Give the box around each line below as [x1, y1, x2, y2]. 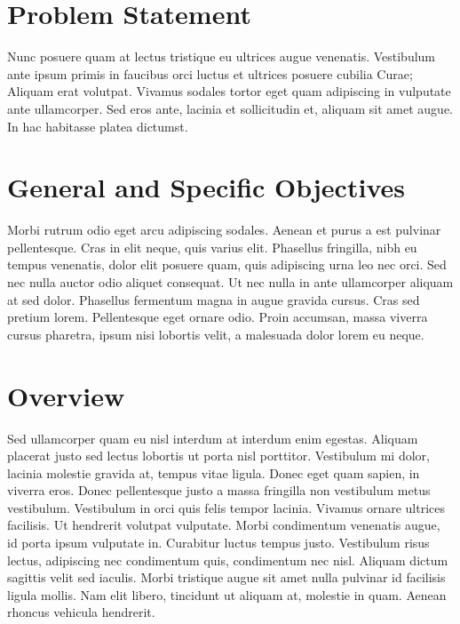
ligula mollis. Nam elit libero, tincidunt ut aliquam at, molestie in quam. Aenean [7, 585, 447, 604]
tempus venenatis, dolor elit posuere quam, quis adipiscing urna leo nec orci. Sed [7, 255, 447, 274]
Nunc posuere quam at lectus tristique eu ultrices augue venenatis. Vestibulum [7, 47, 436, 66]
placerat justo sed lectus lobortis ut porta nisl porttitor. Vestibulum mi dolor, [7, 446, 430, 465]
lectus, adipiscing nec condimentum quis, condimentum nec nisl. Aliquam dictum [7, 550, 448, 569]
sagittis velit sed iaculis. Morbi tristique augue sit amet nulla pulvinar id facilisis [7, 568, 446, 587]
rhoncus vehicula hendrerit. [7, 603, 155, 621]
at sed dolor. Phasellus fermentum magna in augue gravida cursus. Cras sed [7, 290, 420, 308]
